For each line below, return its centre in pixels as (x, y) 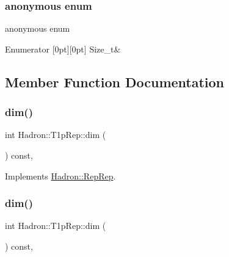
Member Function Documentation (115, 81)
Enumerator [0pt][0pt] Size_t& (63, 49)
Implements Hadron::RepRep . (60, 176)
